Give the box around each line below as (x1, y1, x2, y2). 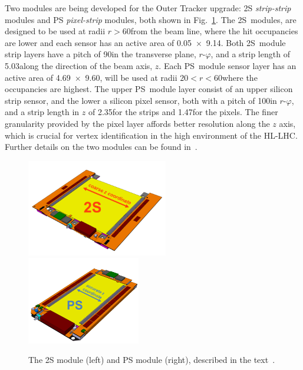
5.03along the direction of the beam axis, (5, 59, 153, 71)
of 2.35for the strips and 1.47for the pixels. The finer (88, 106, 278, 118)
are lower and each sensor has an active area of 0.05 (5, 36, 192, 48)
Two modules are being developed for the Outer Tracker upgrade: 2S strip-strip (5, 2, 291, 14)
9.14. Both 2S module (206, 36, 286, 48)
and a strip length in (5, 106, 80, 118)
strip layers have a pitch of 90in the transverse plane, (5, 48, 196, 60)
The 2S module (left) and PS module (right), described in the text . (28, 353, 275, 366)
